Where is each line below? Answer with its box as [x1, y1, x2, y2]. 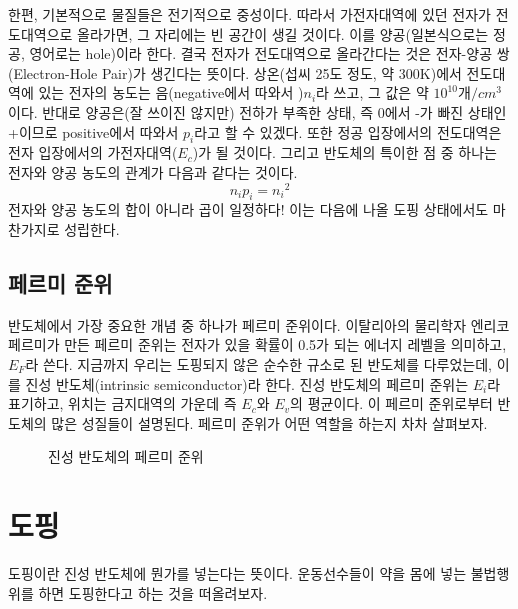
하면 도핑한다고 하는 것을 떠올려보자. [38, 582, 268, 603]
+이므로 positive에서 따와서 [8, 121, 179, 142]
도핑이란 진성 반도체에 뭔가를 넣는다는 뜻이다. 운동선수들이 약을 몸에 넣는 [8, 563, 467, 584]
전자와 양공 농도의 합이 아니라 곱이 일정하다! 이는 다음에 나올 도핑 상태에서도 [8, 199, 489, 220]
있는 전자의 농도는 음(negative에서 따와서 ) [38, 82, 304, 103]
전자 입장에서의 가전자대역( [8, 142, 178, 163]
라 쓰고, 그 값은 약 [316, 82, 429, 103]
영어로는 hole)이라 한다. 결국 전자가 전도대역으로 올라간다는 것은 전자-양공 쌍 [29, 43, 510, 64]
